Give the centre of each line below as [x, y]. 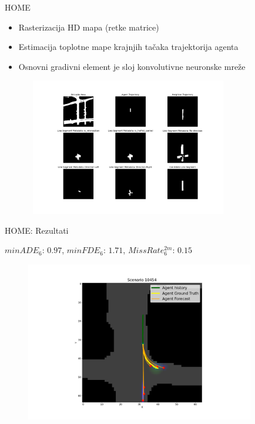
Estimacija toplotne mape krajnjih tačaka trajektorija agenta [128, 47]
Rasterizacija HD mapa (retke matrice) [89, 27]
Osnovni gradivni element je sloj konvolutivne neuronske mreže [132, 66]
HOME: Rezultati [37, 230]
